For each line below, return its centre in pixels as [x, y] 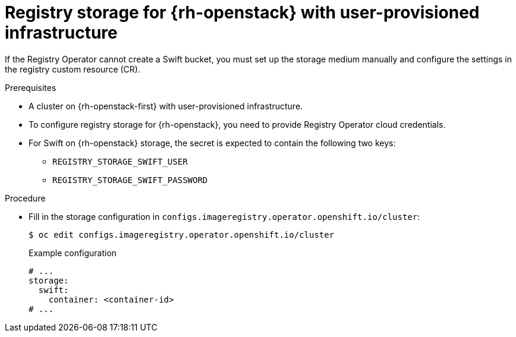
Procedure [25, 198]
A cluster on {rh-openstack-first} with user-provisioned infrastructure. [166, 106]
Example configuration [73, 253]
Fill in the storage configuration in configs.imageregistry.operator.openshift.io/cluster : [224, 216]
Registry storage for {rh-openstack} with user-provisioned [242, 12]
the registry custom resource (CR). [73, 69]
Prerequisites [31, 87]
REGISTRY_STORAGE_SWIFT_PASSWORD [130, 180]
